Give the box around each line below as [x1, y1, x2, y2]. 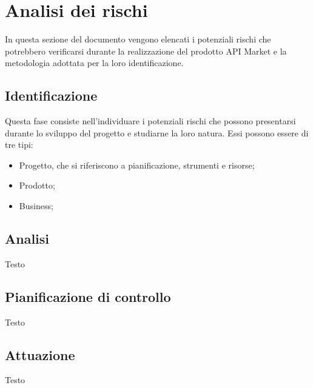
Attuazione [5, 345, 75, 364]
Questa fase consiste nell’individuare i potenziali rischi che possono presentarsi [5, 115, 296, 127]
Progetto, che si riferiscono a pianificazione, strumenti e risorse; [19, 158, 255, 171]
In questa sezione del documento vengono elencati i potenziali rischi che [5, 33, 271, 45]
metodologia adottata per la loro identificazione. [5, 56, 184, 69]
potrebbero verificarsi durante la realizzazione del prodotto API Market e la [5, 44, 287, 57]
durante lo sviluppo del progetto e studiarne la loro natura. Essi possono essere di [5, 126, 309, 139]
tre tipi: [5, 138, 33, 151]
